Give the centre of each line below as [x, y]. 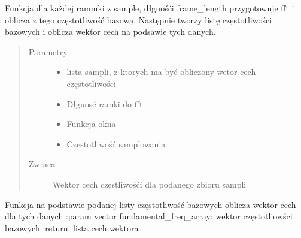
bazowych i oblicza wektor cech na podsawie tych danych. [110, 31]
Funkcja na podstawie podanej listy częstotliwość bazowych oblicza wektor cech [150, 204]
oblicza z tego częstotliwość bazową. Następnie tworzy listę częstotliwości [139, 19]
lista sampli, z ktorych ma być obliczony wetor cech [161, 72]
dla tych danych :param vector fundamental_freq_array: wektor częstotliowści [149, 216]
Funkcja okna [91, 124]
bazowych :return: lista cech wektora [72, 228]
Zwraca [42, 164]
